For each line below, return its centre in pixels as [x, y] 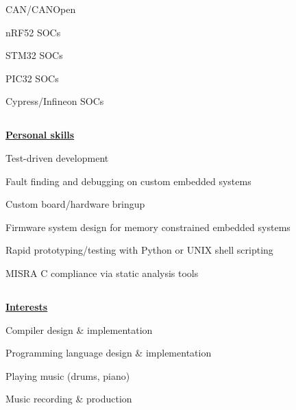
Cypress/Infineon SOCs [55, 101]
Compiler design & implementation [79, 329]
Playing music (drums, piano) [68, 375]
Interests [27, 306]
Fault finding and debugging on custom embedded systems [128, 181]
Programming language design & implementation [109, 353]
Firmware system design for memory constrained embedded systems [148, 227]
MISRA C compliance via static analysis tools [102, 273]
